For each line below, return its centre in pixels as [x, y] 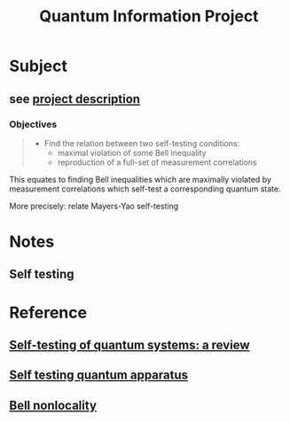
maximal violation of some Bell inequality [132, 152]
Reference [48, 313]
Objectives [33, 124]
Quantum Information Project [149, 16]
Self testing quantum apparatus [99, 375]
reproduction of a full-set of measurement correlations [157, 162]
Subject [39, 66]
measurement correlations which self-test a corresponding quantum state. [145, 189]
